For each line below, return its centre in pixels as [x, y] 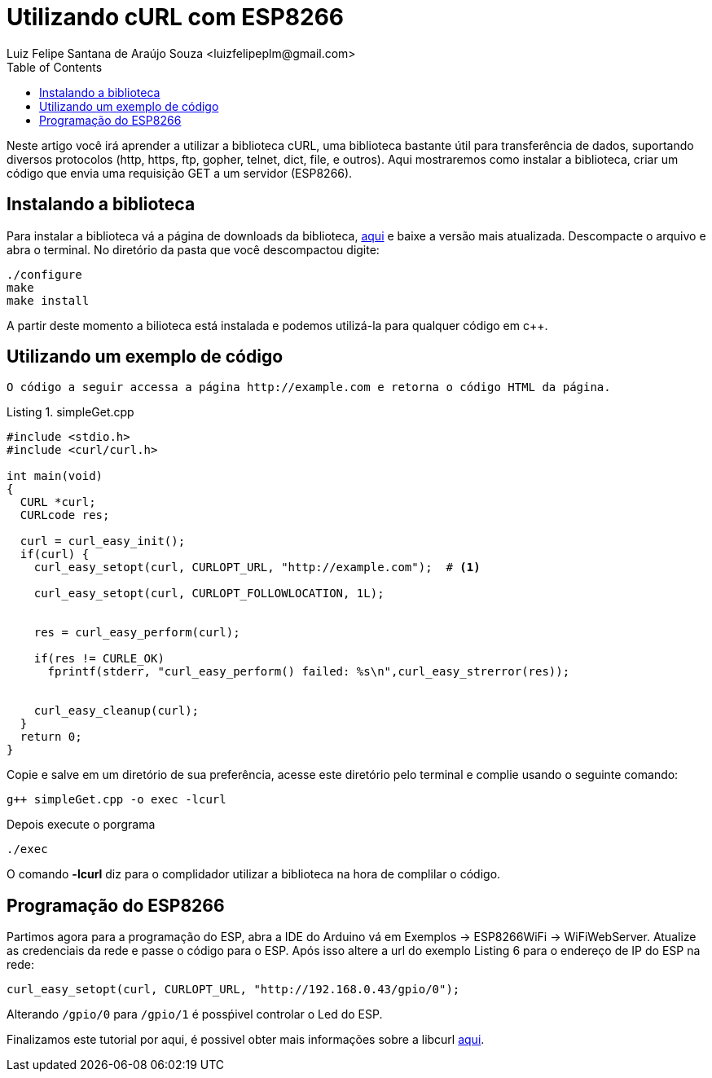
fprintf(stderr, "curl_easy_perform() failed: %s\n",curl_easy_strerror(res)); [309, 672]
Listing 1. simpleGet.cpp [70, 412]
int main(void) [55, 476]
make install [48, 300]
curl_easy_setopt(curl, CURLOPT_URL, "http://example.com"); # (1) [257, 568]
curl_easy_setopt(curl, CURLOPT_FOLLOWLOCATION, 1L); [209, 594]
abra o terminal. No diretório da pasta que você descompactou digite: [193, 249]
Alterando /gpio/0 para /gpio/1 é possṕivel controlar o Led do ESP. [195, 1014]
